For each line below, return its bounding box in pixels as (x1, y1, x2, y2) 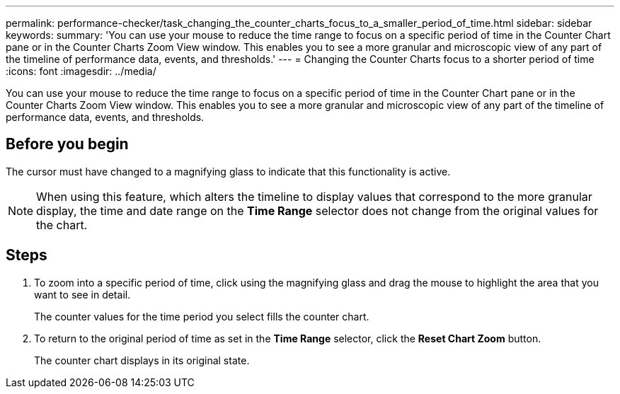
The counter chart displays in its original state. (34, 354, 250, 366)
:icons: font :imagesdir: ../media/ (6, 65, 156, 77)
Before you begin (6, 135, 129, 153)
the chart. (36, 217, 88, 232)
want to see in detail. (34, 288, 131, 301)
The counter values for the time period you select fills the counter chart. (34, 310, 369, 323)
